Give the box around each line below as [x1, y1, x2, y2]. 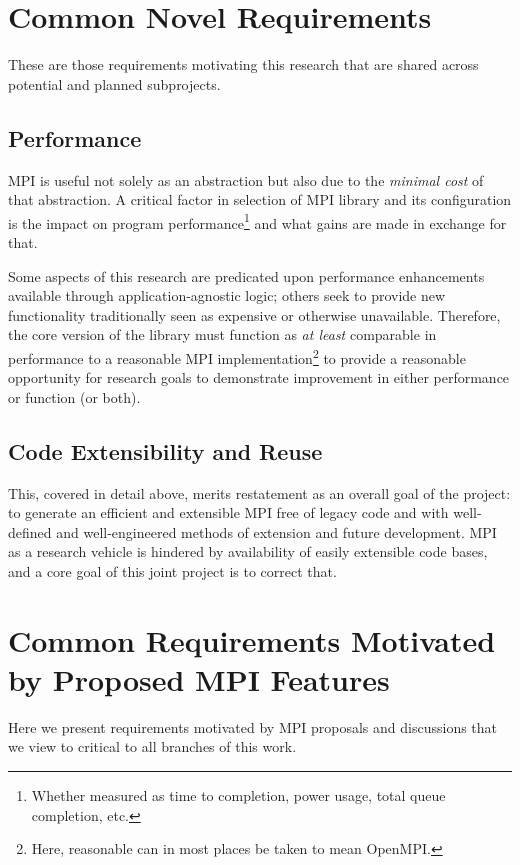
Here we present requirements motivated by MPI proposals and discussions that [8, 716, 498, 737]
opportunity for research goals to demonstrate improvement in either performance [8, 367, 510, 388]
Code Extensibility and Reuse [8, 435, 323, 466]
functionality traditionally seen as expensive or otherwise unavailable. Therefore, [8, 304, 501, 325]
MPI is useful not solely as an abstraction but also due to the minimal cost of [8, 169, 484, 190]
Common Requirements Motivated [8, 619, 496, 660]
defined [8, 521, 52, 542]
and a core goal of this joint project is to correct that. [8, 560, 337, 581]
